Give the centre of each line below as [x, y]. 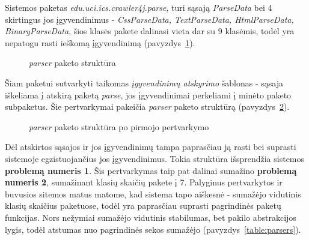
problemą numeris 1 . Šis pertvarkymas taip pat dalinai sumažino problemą [151, 170]
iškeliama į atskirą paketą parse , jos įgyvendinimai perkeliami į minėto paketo [148, 94]
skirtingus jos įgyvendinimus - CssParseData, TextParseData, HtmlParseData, [149, 19]
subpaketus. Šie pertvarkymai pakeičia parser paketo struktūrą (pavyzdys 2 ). [147, 106]
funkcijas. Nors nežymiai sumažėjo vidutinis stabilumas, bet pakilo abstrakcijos [151, 217]
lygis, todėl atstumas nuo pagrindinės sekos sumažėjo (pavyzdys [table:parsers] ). [153, 229]
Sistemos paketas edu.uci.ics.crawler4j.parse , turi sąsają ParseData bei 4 [139, 7]
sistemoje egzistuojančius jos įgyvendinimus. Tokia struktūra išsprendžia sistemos [155, 158]
